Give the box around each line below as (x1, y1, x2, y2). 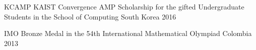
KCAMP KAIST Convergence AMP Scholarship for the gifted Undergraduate (4, 1, 244, 11)
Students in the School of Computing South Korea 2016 (4, 11, 176, 21)
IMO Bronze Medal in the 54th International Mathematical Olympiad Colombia (4, 28, 252, 38)
